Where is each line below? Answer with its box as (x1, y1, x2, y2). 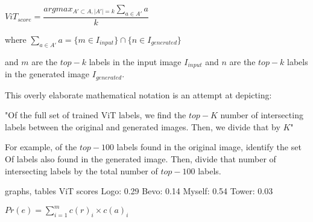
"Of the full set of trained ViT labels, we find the (5, 109, 186, 121)
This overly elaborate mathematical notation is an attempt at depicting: (5, 88, 272, 101)
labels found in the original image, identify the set (116, 141, 302, 153)
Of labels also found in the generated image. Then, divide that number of (5, 152, 276, 165)
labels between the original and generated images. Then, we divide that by (5, 120, 280, 133)
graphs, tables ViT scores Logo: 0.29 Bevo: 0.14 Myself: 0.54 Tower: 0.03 (5, 185, 273, 197)
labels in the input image (89, 55, 182, 68)
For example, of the (5, 141, 77, 153)
